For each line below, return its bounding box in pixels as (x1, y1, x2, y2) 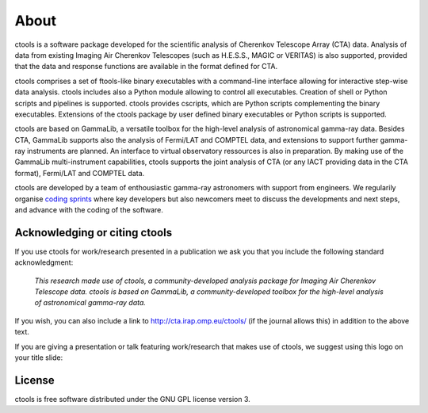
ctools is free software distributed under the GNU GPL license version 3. (14, 394, 251, 403)
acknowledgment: (14, 258, 74, 267)
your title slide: (14, 353, 63, 362)
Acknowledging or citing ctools (14, 226, 173, 239)
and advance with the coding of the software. (14, 205, 164, 215)
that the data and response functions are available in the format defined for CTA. (14, 62, 277, 71)
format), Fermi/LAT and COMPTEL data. (14, 168, 145, 178)
